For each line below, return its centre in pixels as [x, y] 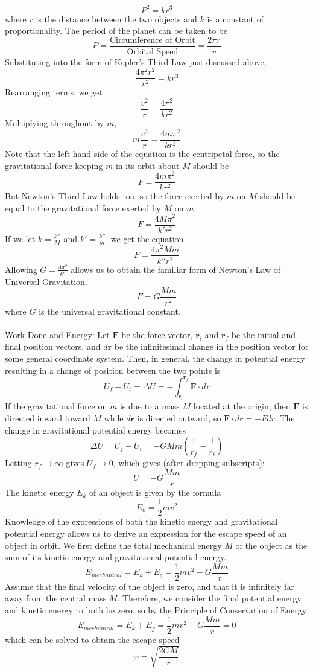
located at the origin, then [242, 406]
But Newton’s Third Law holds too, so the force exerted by [115, 196]
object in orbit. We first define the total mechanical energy [113, 545]
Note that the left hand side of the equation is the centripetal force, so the [142, 153]
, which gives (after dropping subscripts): [189, 463]
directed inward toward [48, 418]
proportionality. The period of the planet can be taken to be [116, 30]
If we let [20, 238]
